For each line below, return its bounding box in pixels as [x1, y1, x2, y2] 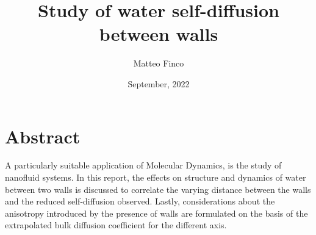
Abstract [5, 123, 81, 148]
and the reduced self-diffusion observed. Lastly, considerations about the [5, 195, 275, 208]
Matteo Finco [133, 57, 184, 70]
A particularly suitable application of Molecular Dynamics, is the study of [5, 159, 282, 172]
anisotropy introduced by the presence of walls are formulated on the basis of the [5, 206, 308, 219]
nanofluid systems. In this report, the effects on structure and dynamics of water [5, 171, 306, 184]
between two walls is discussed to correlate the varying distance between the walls [5, 183, 311, 195]
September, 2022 [127, 77, 190, 90]
